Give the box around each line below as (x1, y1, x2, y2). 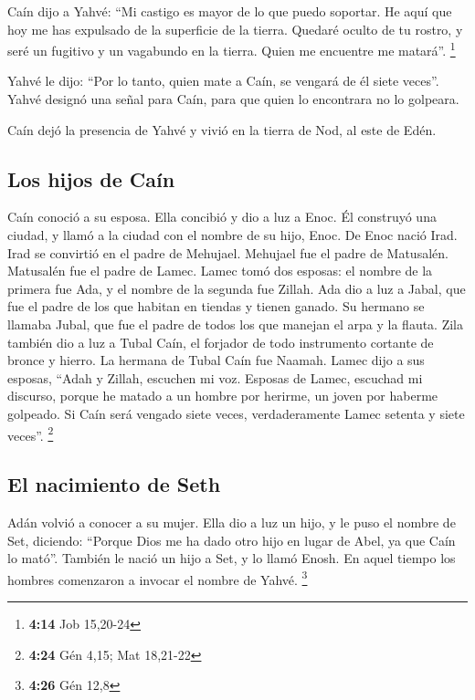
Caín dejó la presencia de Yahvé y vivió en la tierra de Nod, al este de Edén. (7, 120, 437, 139)
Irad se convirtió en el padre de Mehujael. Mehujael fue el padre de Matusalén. (7, 243, 449, 262)
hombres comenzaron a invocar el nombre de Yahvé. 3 (7, 567, 308, 589)
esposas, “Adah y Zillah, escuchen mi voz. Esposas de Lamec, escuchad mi (7, 368, 423, 387)
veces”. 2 (7, 423, 54, 444)
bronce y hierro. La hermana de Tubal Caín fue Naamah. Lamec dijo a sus (7, 350, 425, 370)
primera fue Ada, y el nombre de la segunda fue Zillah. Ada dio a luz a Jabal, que (7, 278, 466, 298)
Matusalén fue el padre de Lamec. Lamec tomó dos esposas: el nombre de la (7, 261, 433, 280)
